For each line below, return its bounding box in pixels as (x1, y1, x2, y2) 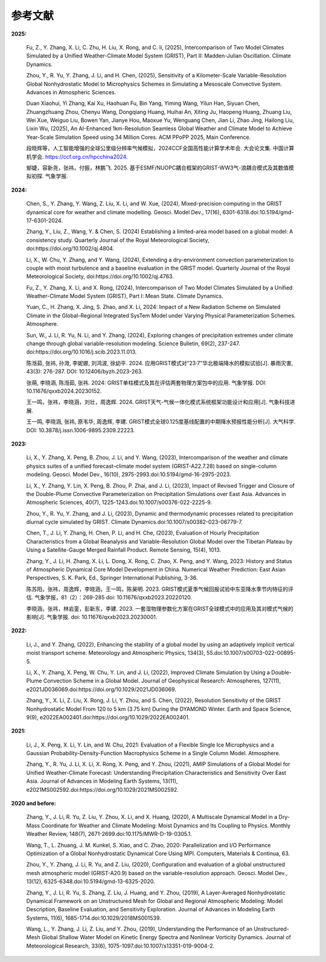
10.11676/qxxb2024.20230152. (26, 387, 102, 395)
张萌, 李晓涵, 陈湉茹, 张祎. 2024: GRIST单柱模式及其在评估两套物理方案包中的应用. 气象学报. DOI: (26, 379, 267, 386)
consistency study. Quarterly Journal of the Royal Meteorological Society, (26, 236, 209, 244)
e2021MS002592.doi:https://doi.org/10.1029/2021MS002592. (26, 786, 179, 793)
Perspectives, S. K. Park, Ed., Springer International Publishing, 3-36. (26, 574, 198, 582)
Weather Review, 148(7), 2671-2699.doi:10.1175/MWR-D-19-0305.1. (26, 830, 193, 838)
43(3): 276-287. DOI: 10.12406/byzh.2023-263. (26, 368, 143, 375)
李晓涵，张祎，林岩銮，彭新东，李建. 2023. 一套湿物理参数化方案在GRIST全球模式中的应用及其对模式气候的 (26, 605, 294, 612)
